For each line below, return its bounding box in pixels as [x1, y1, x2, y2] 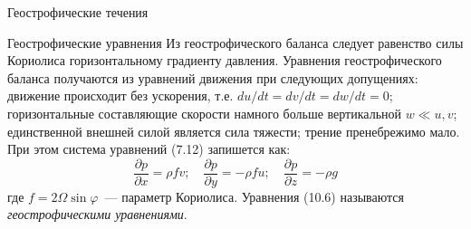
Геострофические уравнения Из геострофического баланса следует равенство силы [7, 33, 464, 52]
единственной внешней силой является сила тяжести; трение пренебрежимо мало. [7, 121, 460, 140]
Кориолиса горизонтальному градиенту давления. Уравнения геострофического [7, 51, 442, 70]
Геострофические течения [7, 3, 149, 21]
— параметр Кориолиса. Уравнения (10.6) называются [104, 186, 404, 205]
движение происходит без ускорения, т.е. [7, 86, 234, 105]
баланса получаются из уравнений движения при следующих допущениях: [7, 68, 418, 87]
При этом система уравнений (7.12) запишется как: [7, 139, 291, 158]
